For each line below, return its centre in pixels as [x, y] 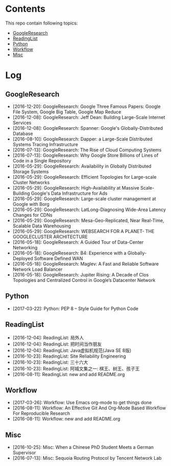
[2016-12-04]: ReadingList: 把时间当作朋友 [57, 344]
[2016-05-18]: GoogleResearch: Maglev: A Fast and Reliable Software [86, 264]
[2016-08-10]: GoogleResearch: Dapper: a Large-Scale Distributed [82, 139]
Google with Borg [31, 204]
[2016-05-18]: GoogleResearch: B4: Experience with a [69, 253]
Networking [25, 247]
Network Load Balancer [38, 269]
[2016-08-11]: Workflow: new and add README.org [66, 419]
